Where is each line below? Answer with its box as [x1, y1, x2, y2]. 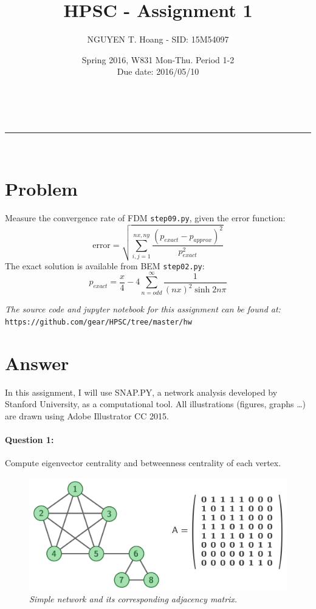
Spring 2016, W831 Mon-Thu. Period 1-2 [81, 53, 235, 66]
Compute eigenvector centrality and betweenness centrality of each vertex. [5, 456, 281, 469]
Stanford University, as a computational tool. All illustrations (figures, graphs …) [5, 397, 306, 410]
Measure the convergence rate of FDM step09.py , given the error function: [5, 212, 286, 224]
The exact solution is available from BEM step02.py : [5, 259, 205, 272]
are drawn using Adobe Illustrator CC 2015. [5, 409, 169, 422]
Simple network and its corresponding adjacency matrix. [29, 593, 238, 605]
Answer [5, 350, 69, 375]
